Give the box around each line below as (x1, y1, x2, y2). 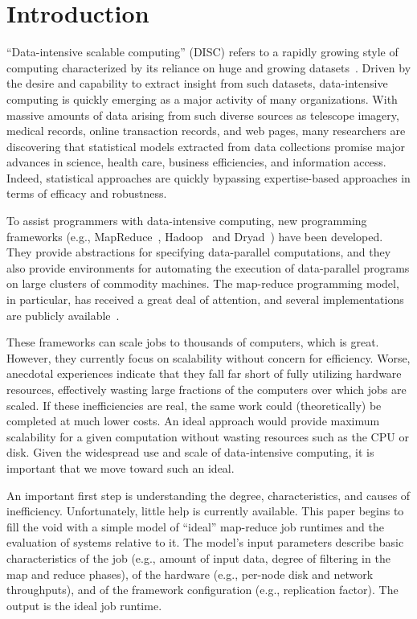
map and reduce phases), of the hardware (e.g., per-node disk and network (6, 565, 374, 582)
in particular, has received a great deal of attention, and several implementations (6, 291, 404, 308)
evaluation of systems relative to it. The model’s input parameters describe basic (6, 534, 404, 551)
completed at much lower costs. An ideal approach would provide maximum (6, 412, 380, 429)
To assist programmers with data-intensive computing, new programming (6, 212, 367, 229)
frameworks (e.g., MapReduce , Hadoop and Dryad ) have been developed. (6, 228, 383, 244)
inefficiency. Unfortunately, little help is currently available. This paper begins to (6, 502, 404, 519)
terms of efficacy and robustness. (6, 185, 167, 202)
